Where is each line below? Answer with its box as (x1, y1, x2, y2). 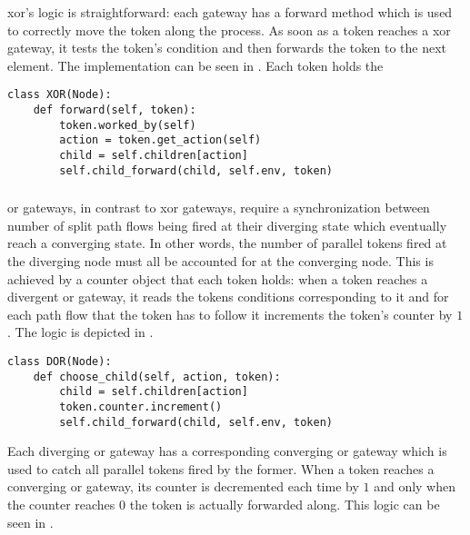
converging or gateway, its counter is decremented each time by (7, 477, 359, 496)
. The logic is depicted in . (7, 322, 154, 342)
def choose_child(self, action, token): (33, 370, 281, 383)
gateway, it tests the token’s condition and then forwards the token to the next (7, 38, 446, 57)
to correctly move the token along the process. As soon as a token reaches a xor (7, 20, 451, 39)
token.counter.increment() (59, 400, 223, 413)
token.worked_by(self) (59, 118, 196, 132)
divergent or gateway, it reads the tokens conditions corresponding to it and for (7, 287, 449, 306)
